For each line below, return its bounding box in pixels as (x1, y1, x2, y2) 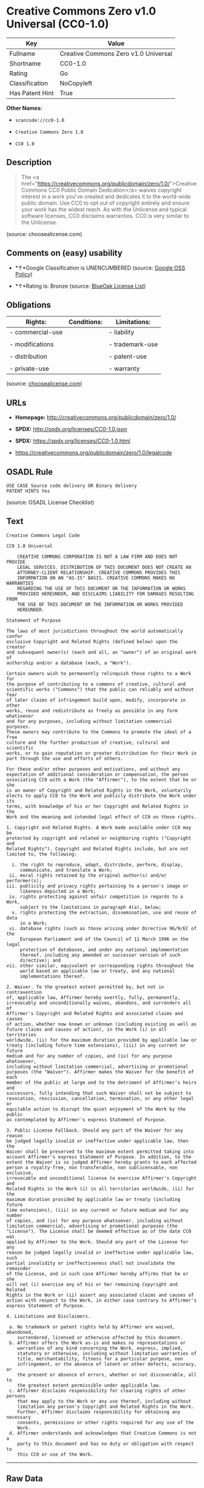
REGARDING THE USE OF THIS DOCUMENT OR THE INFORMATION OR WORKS (17, 585, 186, 591)
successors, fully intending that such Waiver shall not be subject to (6, 1090, 191, 1096)
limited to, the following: (6, 851, 78, 857)
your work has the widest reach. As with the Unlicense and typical (21, 205, 187, 213)
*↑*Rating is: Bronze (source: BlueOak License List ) (15, 282, 146, 290)
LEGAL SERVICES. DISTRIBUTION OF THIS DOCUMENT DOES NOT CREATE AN (17, 564, 191, 570)
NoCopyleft (59, 79, 92, 87)
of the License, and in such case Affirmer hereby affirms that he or (6, 1271, 189, 1277)
